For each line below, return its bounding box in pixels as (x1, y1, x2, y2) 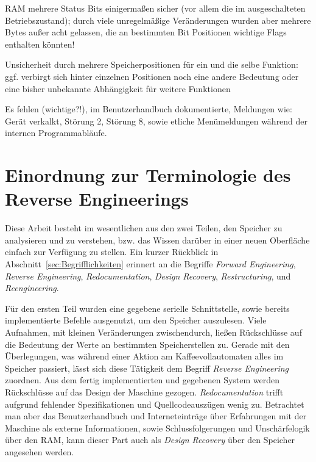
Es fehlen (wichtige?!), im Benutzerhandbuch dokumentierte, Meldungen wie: (5, 103, 292, 115)
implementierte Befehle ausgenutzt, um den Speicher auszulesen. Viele (5, 314, 267, 327)
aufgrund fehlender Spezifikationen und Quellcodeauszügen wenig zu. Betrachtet (5, 397, 304, 410)
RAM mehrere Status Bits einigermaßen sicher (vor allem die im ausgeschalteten (5, 2, 306, 14)
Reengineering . (5, 281, 59, 294)
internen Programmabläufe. (5, 126, 107, 139)
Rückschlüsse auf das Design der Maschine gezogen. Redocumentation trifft (5, 385, 284, 398)
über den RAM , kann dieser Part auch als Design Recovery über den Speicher (5, 433, 295, 446)
